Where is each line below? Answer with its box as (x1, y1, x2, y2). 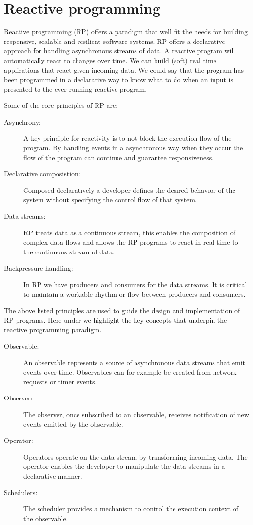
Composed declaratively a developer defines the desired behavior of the (23, 185, 235, 195)
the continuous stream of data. (23, 246, 115, 256)
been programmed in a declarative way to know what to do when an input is (4, 74, 233, 84)
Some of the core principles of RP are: (4, 100, 118, 110)
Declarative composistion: (4, 168, 80, 179)
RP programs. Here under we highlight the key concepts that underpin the (4, 315, 227, 325)
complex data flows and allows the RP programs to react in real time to (23, 237, 238, 247)
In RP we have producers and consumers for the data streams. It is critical (23, 279, 247, 289)
